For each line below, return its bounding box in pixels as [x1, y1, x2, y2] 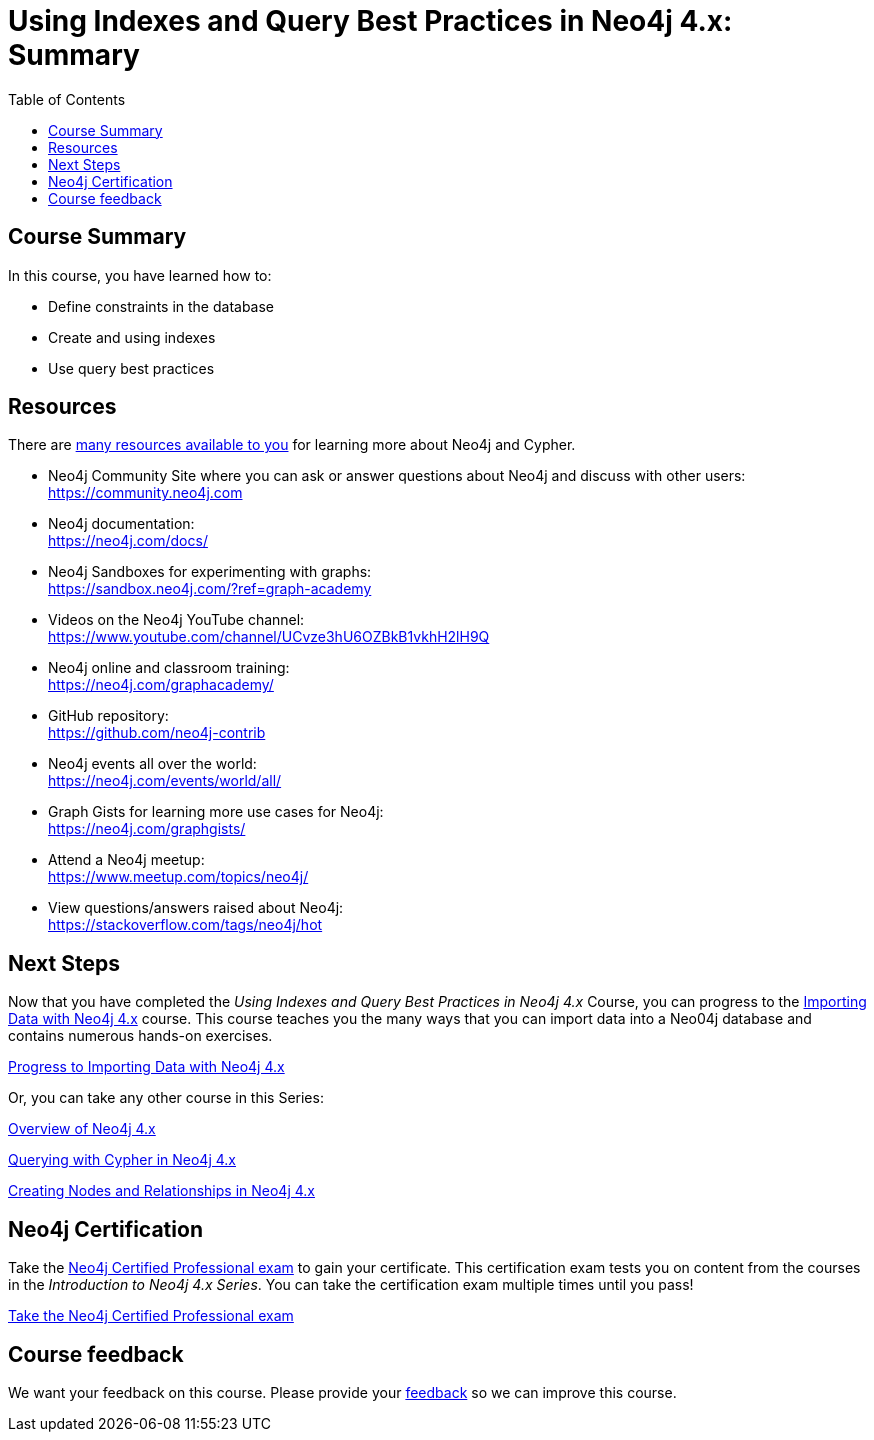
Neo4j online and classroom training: [48, 659, 290, 677]
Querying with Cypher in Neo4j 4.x [8, 1151, 236, 1169]
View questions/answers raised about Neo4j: [48, 899, 344, 917]
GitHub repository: [48, 707, 169, 725]
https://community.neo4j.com [48, 484, 243, 502]
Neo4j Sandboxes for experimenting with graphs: [48, 563, 372, 581]
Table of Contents [8, 90, 126, 108]
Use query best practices [48, 359, 215, 377]
